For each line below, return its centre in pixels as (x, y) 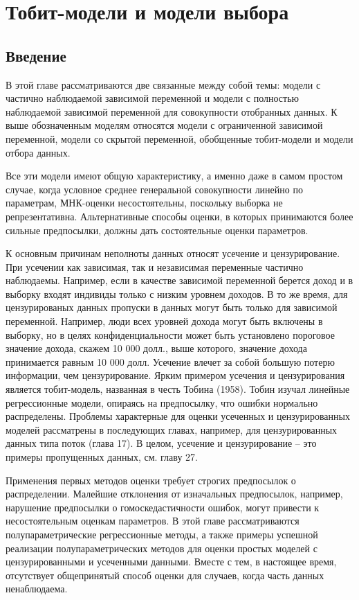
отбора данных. (38, 152)
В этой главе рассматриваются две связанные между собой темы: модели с (163, 84)
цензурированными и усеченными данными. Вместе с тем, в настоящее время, (171, 562)
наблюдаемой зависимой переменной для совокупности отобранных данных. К (172, 111)
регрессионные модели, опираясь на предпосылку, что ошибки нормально (162, 402)
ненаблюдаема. (37, 589)
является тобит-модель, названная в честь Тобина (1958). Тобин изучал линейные (178, 389)
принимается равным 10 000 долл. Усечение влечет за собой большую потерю (170, 361)
